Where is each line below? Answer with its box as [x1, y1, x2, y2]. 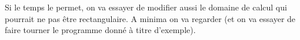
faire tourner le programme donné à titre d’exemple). [5, 24, 196, 36]
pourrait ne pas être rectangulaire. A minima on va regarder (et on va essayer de [5, 12, 296, 24]
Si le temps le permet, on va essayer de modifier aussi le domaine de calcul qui [5, 1, 287, 13]
